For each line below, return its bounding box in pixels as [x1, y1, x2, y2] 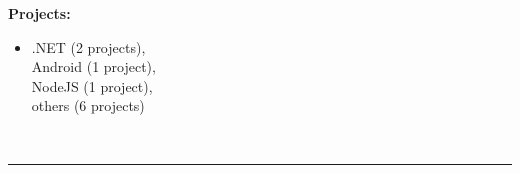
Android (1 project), [31, 56, 156, 77]
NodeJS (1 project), [31, 75, 153, 96]
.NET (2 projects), [31, 36, 146, 57]
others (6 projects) [31, 95, 145, 116]
